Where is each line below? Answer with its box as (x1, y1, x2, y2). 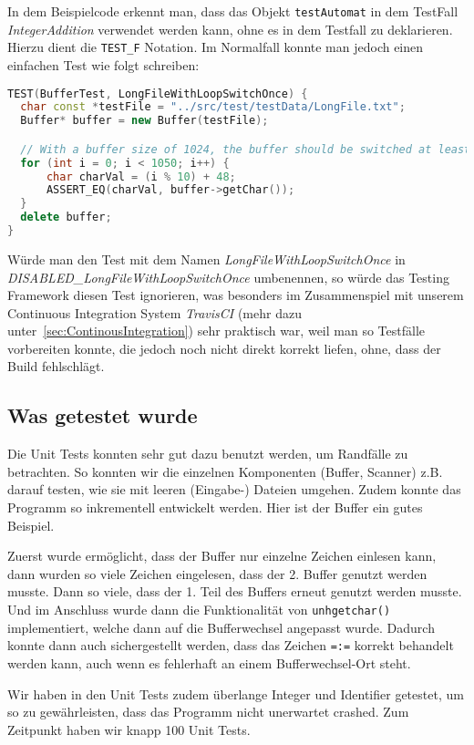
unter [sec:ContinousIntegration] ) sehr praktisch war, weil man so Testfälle (7, 321, 425, 340)
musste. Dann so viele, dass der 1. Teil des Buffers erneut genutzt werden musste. (7, 582, 462, 601)
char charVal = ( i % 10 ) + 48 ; (46, 170, 236, 183)
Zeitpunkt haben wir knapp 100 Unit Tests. (7, 719, 251, 739)
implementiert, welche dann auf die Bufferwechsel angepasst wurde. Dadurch (7, 617, 435, 636)
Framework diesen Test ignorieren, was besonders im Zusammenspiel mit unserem (7, 285, 464, 305)
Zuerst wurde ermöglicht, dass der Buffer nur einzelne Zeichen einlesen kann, (7, 546, 437, 565)
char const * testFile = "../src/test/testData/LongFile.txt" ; (20, 100, 406, 114)
